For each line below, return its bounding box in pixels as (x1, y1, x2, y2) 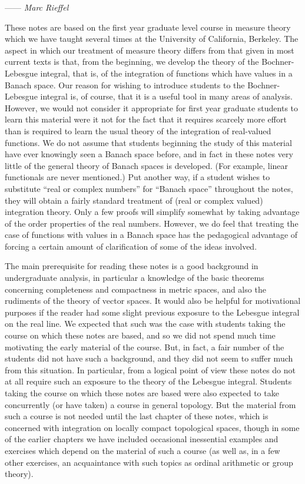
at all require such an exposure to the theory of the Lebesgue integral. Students (5, 375, 292, 387)
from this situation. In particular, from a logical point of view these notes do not (5, 363, 296, 376)
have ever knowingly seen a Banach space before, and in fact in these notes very (5, 148, 293, 160)
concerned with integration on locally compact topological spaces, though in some (5, 421, 300, 433)
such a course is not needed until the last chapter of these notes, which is (5, 410, 268, 422)
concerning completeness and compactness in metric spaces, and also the (5, 283, 266, 295)
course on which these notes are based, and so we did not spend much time (5, 329, 276, 342)
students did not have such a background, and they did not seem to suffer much (5, 352, 293, 364)
